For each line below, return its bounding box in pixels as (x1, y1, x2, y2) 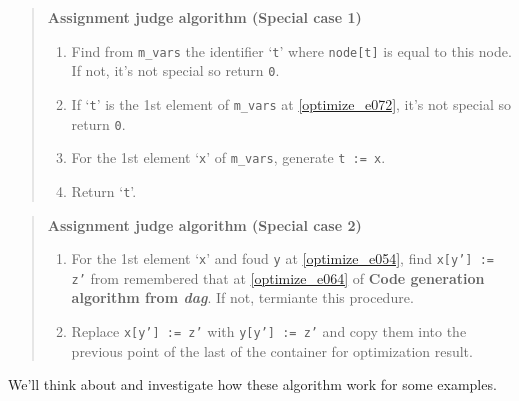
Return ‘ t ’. (71, 180, 137, 201)
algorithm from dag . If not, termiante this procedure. (71, 287, 414, 308)
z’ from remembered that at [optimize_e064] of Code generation (71, 267, 485, 288)
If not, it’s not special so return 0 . (71, 60, 280, 81)
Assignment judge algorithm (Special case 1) (47, 7, 362, 27)
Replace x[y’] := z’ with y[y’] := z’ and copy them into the (71, 321, 467, 342)
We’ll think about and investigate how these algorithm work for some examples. (8, 374, 497, 395)
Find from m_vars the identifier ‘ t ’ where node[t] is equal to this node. (71, 40, 512, 61)
